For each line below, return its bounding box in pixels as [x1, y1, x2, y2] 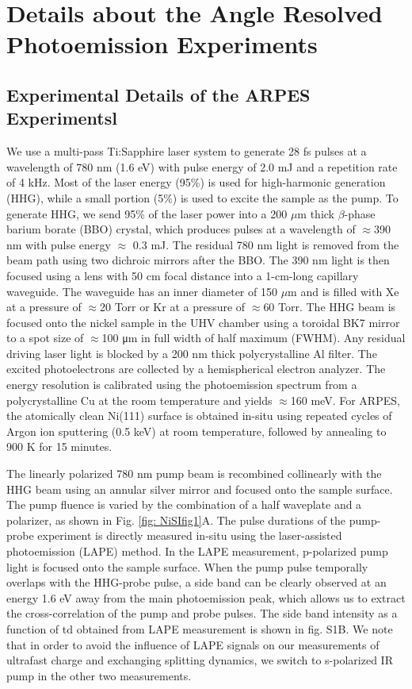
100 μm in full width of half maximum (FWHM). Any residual [101, 329, 406, 346]
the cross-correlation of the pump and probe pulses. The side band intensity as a [6, 605, 398, 622]
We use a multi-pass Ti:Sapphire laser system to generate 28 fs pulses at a [6, 143, 367, 160]
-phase [344, 205, 376, 221]
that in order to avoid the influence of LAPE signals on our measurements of [6, 636, 380, 652]
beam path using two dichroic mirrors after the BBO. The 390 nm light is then [6, 252, 390, 268]
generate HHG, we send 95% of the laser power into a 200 [6, 205, 288, 221]
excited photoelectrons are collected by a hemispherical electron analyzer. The [6, 360, 386, 377]
